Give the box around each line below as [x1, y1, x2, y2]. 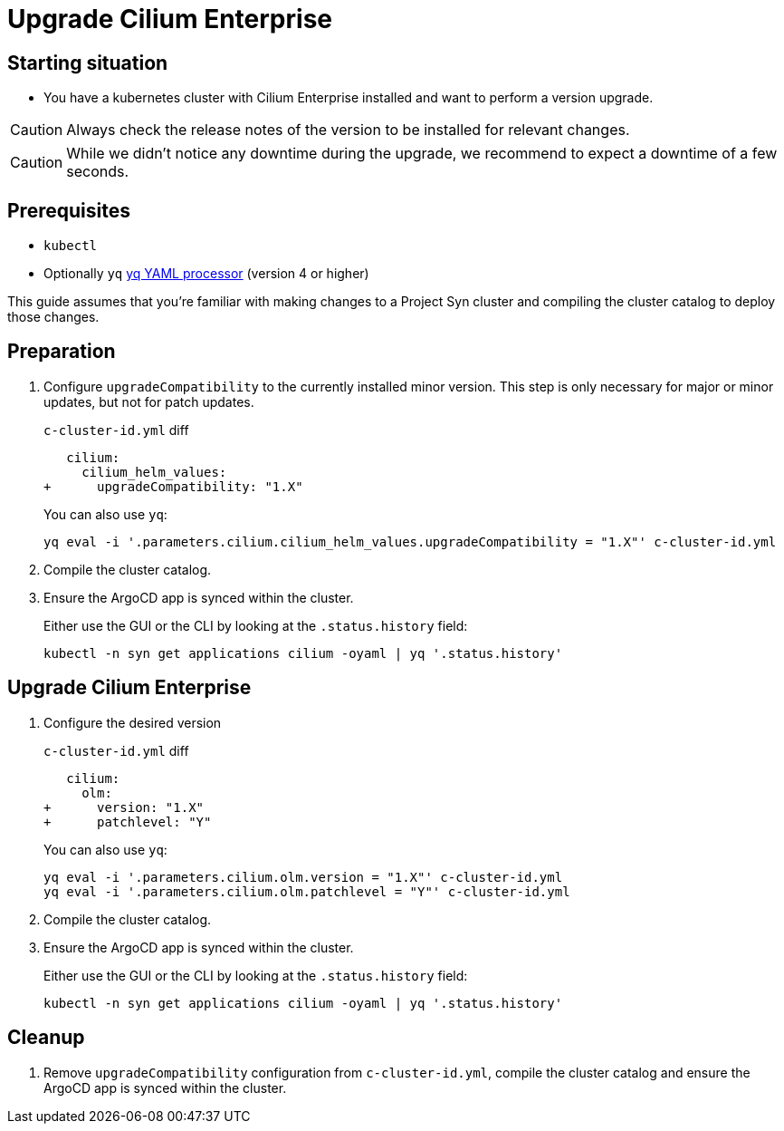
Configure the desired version [43, 714, 222, 730]
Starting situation [7, 51, 168, 74]
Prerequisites [7, 198, 130, 222]
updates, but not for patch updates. [43, 393, 254, 410]
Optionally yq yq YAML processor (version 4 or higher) [43, 266, 369, 282]
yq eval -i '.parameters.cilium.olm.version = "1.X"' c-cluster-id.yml [43, 869, 563, 884]
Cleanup [7, 1026, 85, 1049]
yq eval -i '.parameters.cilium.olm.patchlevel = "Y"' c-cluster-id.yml [43, 884, 570, 899]
